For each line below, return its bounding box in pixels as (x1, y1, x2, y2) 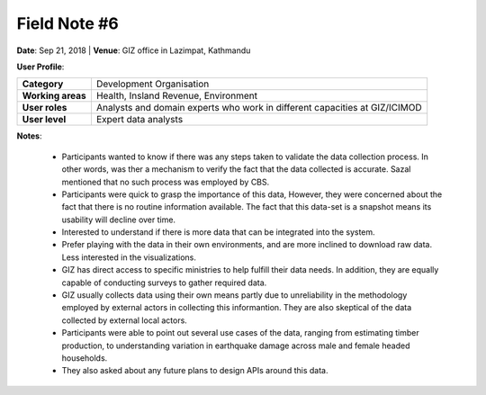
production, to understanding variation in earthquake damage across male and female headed (61, 340, 410, 351)
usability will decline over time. (61, 214, 175, 225)
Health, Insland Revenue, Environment (95, 90, 258, 103)
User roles (22, 102, 67, 114)
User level (22, 113, 67, 126)
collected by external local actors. (61, 315, 188, 326)
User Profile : (16, 61, 65, 72)
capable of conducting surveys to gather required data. (61, 277, 267, 288)
